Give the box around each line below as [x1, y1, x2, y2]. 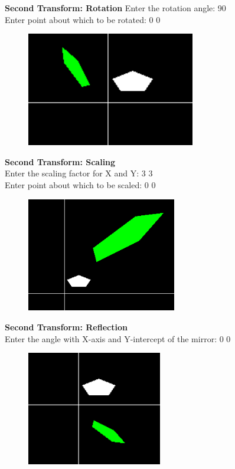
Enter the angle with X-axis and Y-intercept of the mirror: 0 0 [5, 332, 231, 345]
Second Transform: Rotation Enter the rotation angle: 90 [5, 2, 226, 14]
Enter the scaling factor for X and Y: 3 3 [5, 167, 153, 179]
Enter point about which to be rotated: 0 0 [5, 13, 161, 25]
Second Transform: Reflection [5, 321, 128, 333]
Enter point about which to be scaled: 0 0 [5, 178, 156, 191]
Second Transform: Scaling [5, 155, 116, 168]
